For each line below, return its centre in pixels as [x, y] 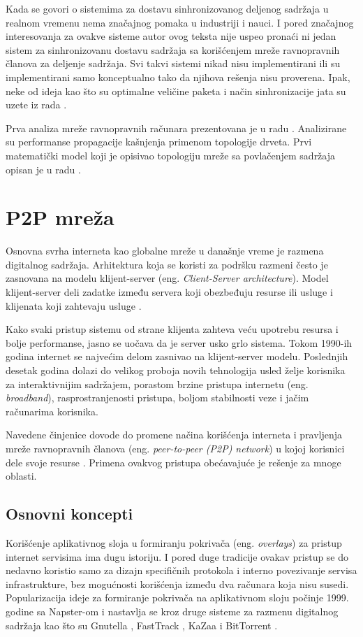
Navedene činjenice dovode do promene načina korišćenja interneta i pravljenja [174, 435]
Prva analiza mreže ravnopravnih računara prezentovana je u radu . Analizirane [176, 128]
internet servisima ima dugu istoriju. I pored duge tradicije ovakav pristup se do [177, 556]
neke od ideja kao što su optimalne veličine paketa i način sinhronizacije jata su [176, 91]
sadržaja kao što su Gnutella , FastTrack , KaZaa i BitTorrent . [142, 625]
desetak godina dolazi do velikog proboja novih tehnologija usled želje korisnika [176, 370]
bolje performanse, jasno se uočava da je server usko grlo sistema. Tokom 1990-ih [179, 342]
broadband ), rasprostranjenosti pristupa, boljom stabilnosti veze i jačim [157, 398]
